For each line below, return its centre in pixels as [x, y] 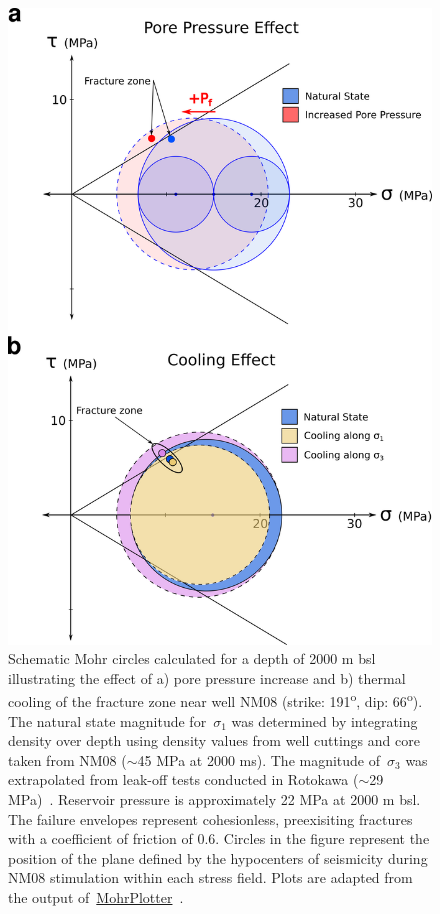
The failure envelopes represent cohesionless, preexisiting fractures [210, 818]
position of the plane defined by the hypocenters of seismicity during [218, 857]
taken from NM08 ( [67, 759]
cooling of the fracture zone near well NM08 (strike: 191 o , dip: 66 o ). [215, 700]
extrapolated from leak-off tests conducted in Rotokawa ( [183, 779]
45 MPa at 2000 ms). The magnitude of [259, 759]
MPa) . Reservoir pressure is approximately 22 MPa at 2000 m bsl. [214, 799]
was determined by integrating [324, 720]
